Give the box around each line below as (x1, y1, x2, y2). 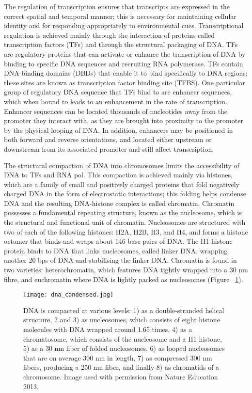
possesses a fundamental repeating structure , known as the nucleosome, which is (4, 207, 242, 218)
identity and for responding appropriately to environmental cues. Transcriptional (4, 20, 244, 31)
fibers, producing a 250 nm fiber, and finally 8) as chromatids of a (23, 362, 220, 372)
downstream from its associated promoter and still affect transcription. (4, 143, 214, 154)
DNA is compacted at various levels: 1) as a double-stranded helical (23, 305, 224, 315)
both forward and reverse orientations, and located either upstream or (4, 134, 212, 144)
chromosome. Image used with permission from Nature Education (23, 372, 218, 382)
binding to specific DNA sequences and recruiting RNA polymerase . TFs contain (4, 58, 243, 68)
